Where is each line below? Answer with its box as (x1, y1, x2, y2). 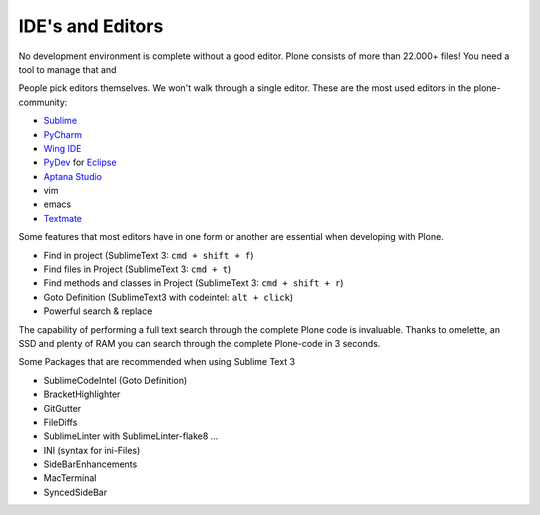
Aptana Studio (43, 170, 103, 182)
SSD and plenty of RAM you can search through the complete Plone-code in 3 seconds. (18, 337, 381, 349)
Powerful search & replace (43, 305, 153, 317)
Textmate (43, 212, 83, 224)
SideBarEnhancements (43, 458, 138, 470)
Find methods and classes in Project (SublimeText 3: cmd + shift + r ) (43, 277, 344, 289)
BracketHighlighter (43, 388, 121, 400)
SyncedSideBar (43, 486, 108, 498)
